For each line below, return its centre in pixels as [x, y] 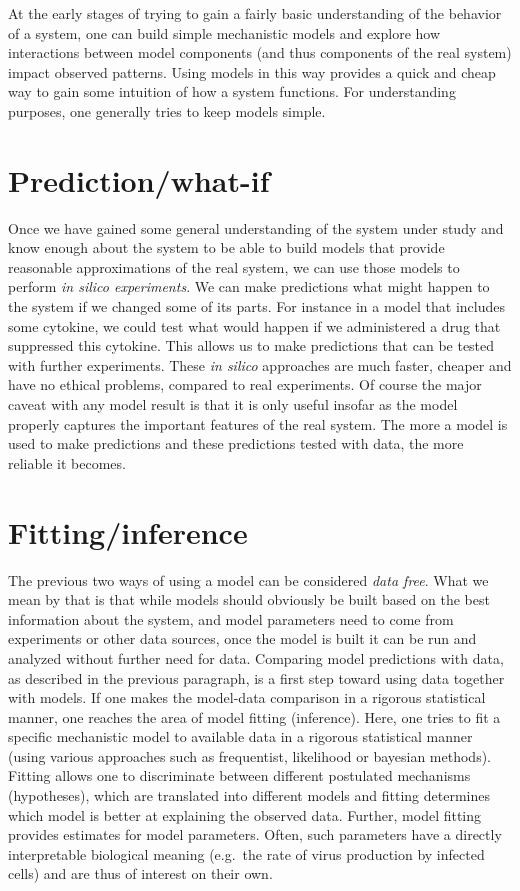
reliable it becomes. [67, 462]
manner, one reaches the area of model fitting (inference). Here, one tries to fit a [254, 716]
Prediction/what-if [139, 179]
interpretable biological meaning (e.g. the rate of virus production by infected [246, 853]
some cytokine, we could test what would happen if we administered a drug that [254, 325]
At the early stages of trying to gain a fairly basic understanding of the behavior [255, 13]
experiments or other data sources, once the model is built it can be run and [242, 638]
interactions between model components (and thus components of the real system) [260, 52]
